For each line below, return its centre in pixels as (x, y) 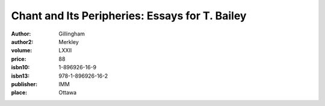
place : (19, 93)
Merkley (69, 42)
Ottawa (68, 93)
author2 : (22, 42)
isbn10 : (20, 67)
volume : (22, 51)
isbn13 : (20, 76)
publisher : (24, 84)
